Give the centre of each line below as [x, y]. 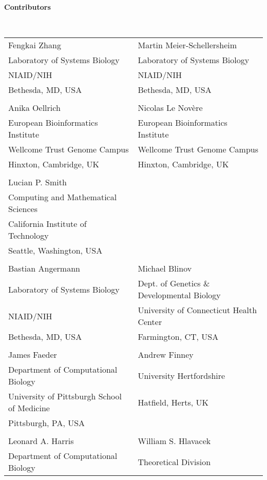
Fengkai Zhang [35, 45]
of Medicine [29, 408]
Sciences [23, 209]
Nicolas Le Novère [170, 108]
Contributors [27, 7]
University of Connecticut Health [197, 310]
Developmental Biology [179, 295]
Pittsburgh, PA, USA [47, 423]
